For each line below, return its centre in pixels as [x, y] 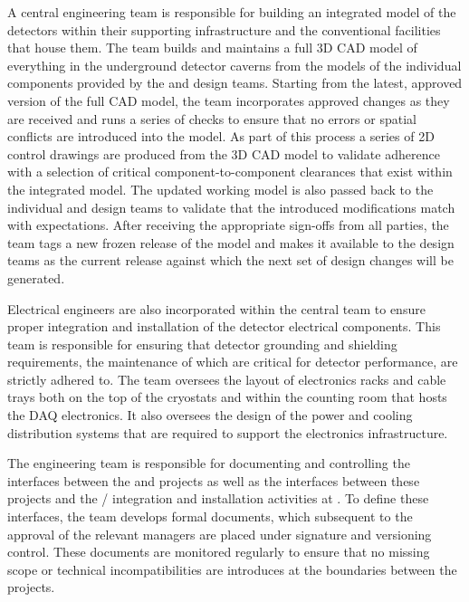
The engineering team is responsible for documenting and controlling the [209, 463]
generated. [36, 277]
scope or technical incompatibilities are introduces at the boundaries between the [232, 569]
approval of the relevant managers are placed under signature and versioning [220, 534]
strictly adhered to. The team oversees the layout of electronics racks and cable [227, 379]
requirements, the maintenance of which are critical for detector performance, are [233, 362]
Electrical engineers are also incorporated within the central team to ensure [216, 308]
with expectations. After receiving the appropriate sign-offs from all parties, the [228, 225]
